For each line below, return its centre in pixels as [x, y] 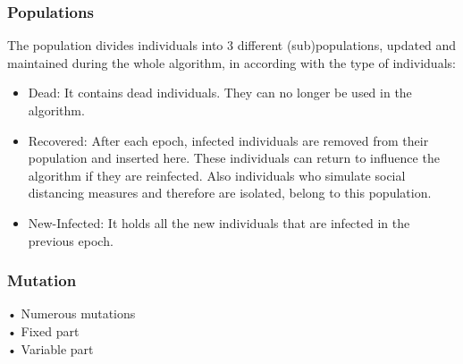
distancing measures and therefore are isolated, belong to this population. [230, 193]
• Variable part [51, 348]
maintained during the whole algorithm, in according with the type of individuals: [231, 62]
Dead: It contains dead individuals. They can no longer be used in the [220, 93]
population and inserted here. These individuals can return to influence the [234, 158]
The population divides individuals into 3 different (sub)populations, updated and [232, 45]
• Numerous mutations [72, 313]
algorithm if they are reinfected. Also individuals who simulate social [217, 175]
